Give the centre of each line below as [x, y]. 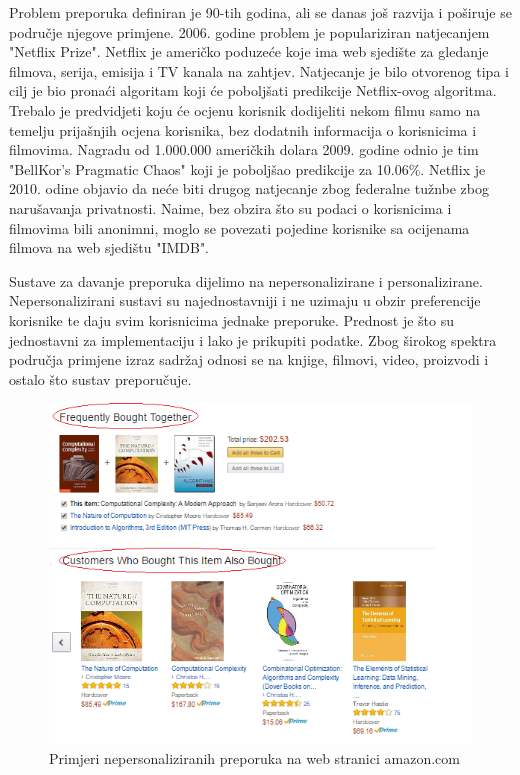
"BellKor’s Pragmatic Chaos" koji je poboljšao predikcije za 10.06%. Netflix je [247, 168]
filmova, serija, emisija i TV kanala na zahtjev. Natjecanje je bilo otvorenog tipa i [259, 70]
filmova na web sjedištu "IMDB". [109, 247]
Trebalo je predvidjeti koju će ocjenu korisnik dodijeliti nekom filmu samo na [245, 109]
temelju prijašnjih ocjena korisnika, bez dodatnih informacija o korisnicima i [243, 129]
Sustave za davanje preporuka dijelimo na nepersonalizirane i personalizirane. [246, 280]
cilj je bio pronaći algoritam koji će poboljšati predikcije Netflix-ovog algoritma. [253, 90]
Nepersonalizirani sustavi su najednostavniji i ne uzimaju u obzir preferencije [245, 300]
